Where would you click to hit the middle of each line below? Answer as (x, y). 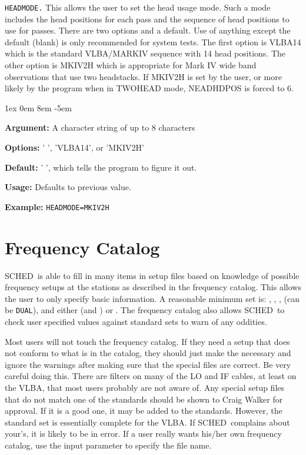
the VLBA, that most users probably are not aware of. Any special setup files (145, 387)
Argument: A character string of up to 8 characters (100, 127)
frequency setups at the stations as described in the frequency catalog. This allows (153, 287)
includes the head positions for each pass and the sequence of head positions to (147, 19)
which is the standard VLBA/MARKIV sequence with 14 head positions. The (145, 53)
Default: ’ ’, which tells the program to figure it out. (101, 167)
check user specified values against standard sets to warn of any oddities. (136, 321)
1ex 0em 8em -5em (38, 107)
